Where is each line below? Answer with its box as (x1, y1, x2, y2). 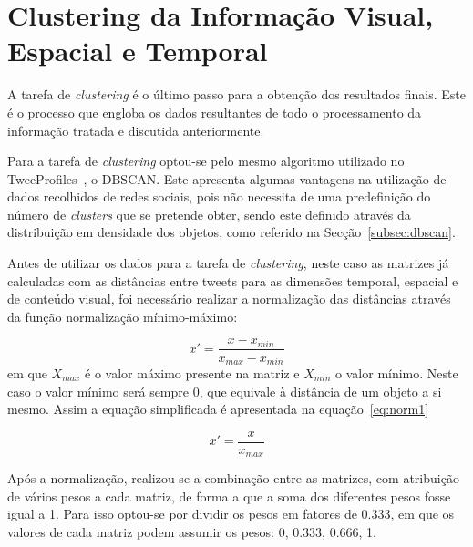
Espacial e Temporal (7, 32, 268, 69)
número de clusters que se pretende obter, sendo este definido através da (7, 204, 411, 223)
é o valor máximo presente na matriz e (85, 363, 300, 382)
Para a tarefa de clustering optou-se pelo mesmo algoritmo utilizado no (7, 151, 405, 170)
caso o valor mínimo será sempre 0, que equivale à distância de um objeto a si (7, 381, 442, 400)
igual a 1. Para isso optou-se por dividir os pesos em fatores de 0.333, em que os (7, 504, 455, 523)
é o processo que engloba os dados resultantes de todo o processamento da (7, 102, 422, 121)
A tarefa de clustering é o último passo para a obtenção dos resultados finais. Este (7, 85, 467, 104)
